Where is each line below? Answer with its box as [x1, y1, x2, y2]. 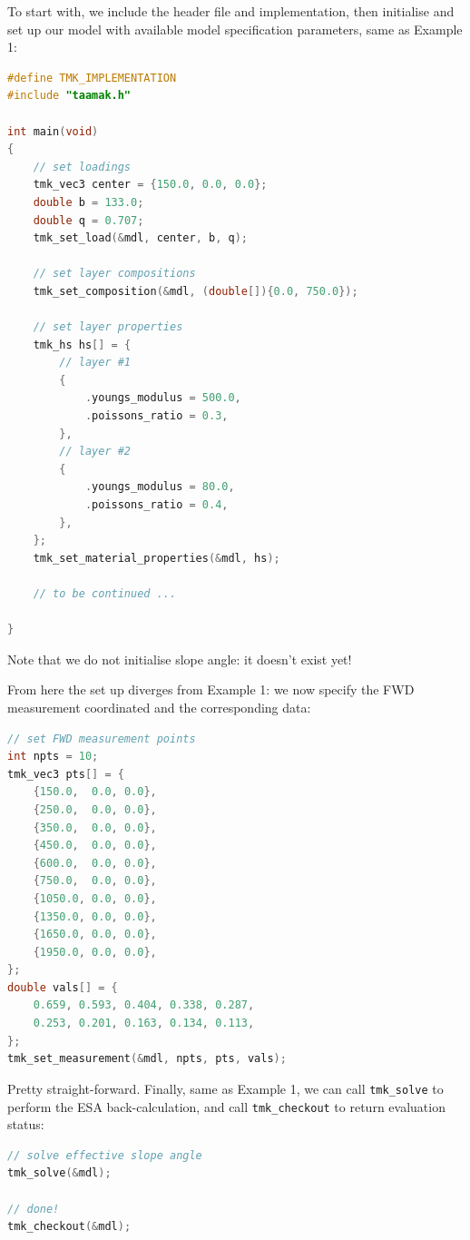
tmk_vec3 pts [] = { [7, 767, 124, 781]
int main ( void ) [7, 124, 99, 138]
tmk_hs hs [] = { [33, 338, 132, 351]
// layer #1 [59, 356, 132, 369]
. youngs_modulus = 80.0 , [84, 480, 235, 494]
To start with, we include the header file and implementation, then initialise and [7, 2, 455, 20]
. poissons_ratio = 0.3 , [84, 409, 229, 423]
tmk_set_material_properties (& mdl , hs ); [33, 551, 280, 565]
